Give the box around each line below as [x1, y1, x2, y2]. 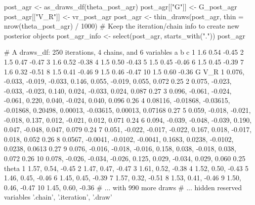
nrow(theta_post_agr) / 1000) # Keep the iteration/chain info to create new [4, 21, 240, 31]
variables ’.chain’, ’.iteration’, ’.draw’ [4, 192, 112, 202]
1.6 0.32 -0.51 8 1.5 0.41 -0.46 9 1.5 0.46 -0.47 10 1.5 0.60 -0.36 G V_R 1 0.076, [4, 66, 245, 76]
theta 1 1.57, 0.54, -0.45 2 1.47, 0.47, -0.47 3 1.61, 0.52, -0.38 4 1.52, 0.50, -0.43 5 [4, 163, 249, 173]
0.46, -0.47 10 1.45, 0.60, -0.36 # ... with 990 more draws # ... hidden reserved [4, 182, 242, 192]
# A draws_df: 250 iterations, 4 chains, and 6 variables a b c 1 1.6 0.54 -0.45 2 [4, 47, 244, 57]
